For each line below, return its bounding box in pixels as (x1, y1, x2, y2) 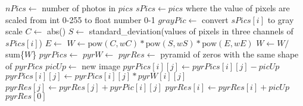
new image (82, 59, 120, 72)
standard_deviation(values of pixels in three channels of (89, 25, 293, 37)
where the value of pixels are (185, 2, 290, 14)
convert (202, 13, 229, 25)
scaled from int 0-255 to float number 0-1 (5, 13, 155, 25)
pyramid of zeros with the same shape (160, 48, 299, 60)
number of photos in (42, 2, 116, 14)
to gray (267, 13, 294, 25)
